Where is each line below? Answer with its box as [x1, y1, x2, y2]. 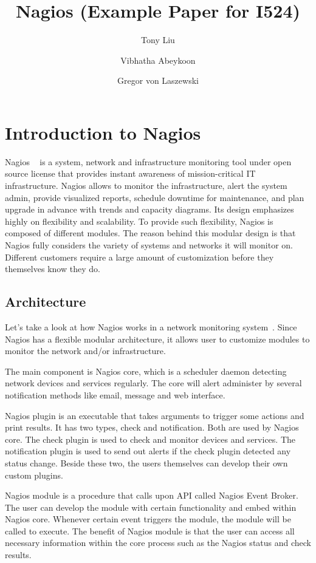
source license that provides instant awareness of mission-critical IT [5, 167, 256, 180]
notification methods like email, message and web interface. [5, 388, 225, 401]
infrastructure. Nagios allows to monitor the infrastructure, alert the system [5, 179, 287, 192]
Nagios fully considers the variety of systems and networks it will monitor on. [5, 239, 293, 251]
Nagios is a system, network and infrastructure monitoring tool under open [5, 155, 292, 168]
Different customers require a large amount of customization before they [5, 250, 274, 263]
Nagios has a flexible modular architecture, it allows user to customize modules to [5, 332, 310, 345]
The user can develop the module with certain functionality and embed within [5, 500, 297, 513]
